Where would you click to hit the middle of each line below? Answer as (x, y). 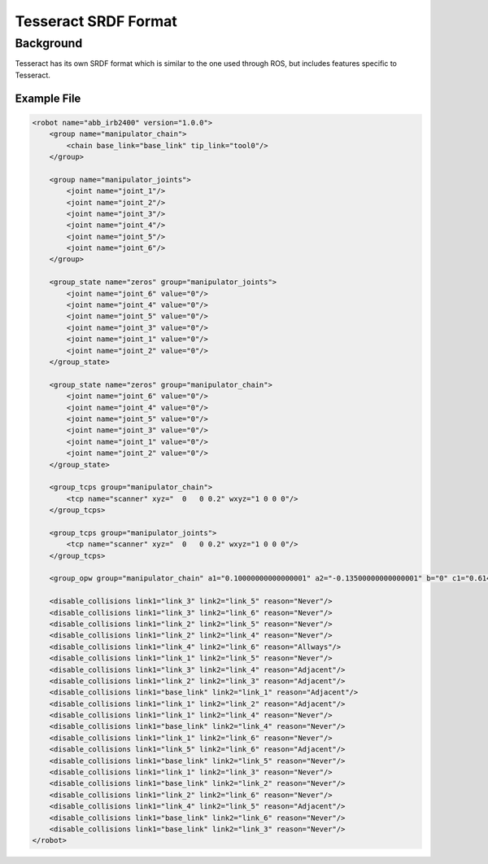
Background (49, 43)
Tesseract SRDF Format (96, 21)
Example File (48, 98)
